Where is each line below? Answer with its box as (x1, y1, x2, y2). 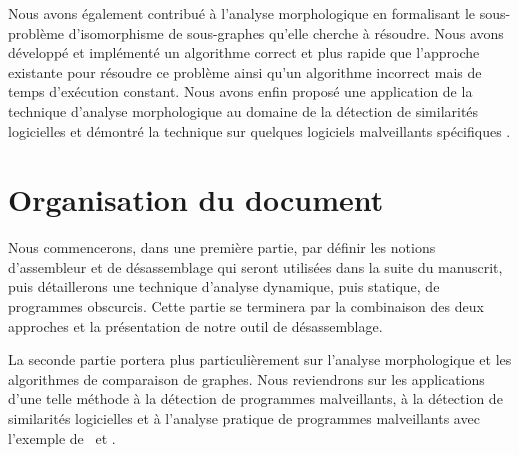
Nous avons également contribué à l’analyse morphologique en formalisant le (8, 3, 476, 23)
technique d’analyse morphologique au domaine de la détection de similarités (8, 100, 479, 121)
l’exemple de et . (8, 427, 116, 448)
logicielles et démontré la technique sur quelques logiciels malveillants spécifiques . (8, 120, 511, 141)
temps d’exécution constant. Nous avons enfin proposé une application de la (8, 81, 473, 102)
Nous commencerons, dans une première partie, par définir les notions (8, 237, 436, 258)
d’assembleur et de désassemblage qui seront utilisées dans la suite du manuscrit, (8, 256, 503, 277)
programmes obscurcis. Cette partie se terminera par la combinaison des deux (8, 296, 484, 317)
